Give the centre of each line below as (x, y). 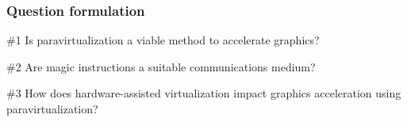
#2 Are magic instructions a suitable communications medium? (161, 66)
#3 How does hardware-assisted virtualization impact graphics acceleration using (204, 93)
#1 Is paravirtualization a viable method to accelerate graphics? (163, 40)
